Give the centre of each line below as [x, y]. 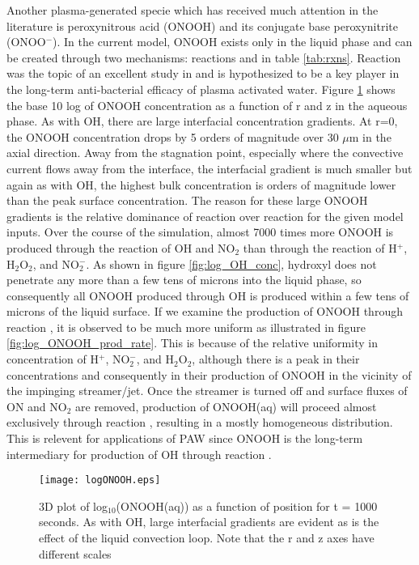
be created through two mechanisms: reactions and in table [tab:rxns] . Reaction [204, 57]
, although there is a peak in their [276, 359]
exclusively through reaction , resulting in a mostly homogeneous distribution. [200, 422]
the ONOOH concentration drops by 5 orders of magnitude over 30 [173, 136]
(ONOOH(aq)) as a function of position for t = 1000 [247, 506]
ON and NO [37, 406]
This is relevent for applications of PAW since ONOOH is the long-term [185, 438]
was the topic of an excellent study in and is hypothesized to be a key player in [203, 73]
